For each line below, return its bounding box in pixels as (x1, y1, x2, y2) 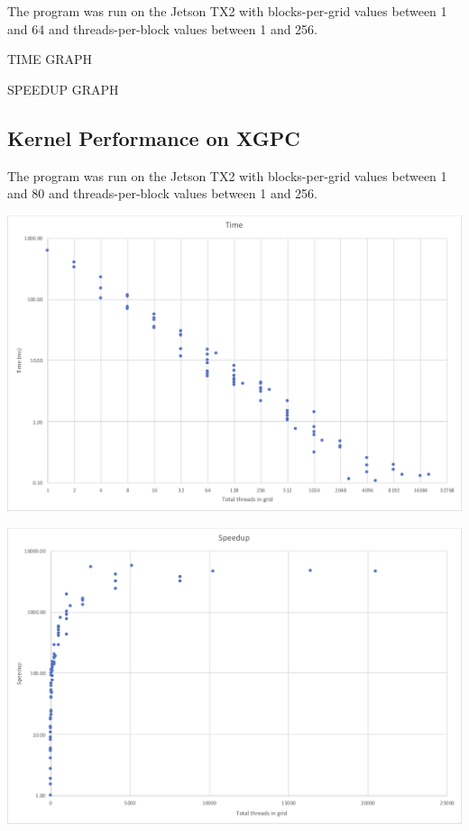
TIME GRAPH (7, 50, 93, 68)
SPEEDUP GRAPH (7, 79, 119, 98)
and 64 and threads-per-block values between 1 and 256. (7, 19, 318, 38)
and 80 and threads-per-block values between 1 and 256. (7, 184, 318, 203)
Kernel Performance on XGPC (7, 123, 300, 151)
